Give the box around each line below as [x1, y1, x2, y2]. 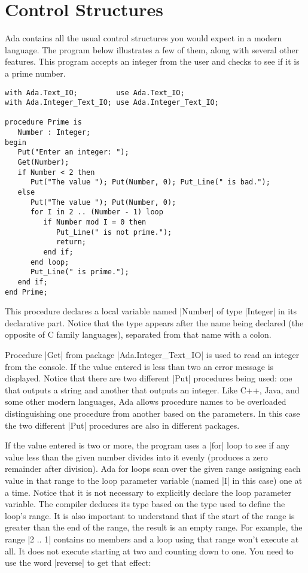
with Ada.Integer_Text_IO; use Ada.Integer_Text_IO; [5, 98, 219, 107]
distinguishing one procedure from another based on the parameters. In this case [5, 407, 300, 420]
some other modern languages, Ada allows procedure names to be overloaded [5, 395, 286, 408]
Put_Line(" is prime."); [30, 268, 129, 277]
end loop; [30, 257, 69, 266]
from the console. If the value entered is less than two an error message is [5, 360, 274, 372]
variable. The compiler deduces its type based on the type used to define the [5, 498, 285, 510]
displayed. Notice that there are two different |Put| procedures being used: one [5, 372, 292, 384]
